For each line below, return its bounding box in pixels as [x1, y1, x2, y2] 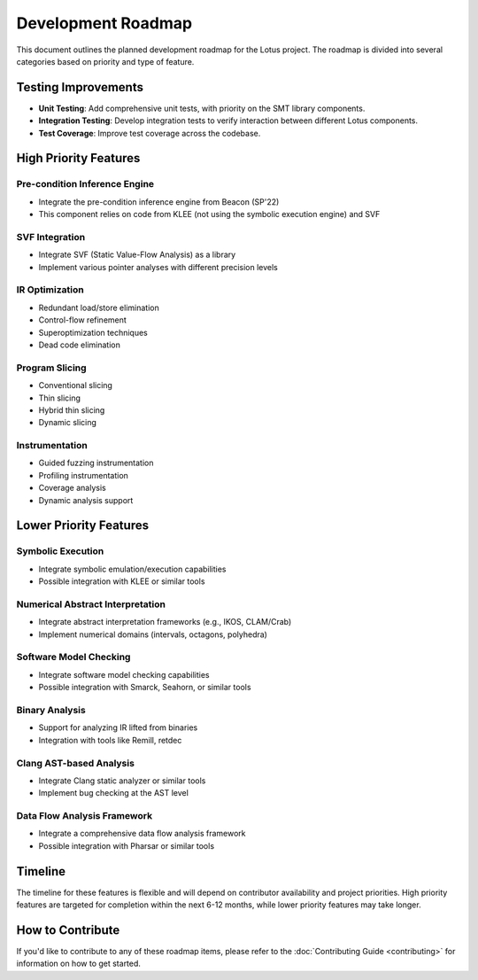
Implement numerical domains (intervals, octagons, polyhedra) [38, 629, 267, 640]
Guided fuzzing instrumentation [38, 457, 154, 469]
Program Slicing [16, 362, 88, 374]
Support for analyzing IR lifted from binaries [38, 722, 198, 733]
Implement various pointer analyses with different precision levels [38, 261, 278, 272]
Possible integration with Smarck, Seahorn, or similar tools [38, 682, 251, 693]
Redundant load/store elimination [38, 302, 159, 313]
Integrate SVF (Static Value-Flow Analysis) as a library [38, 249, 236, 261]
